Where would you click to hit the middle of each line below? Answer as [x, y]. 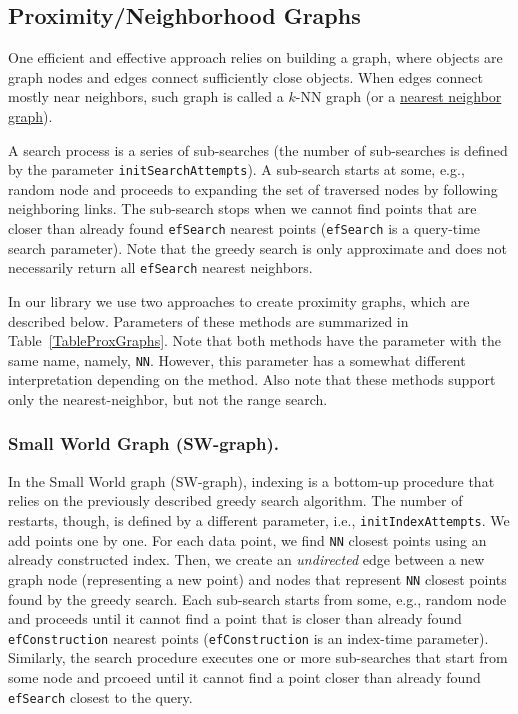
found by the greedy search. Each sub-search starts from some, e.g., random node [257, 598]
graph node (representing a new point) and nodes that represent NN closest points [257, 578]
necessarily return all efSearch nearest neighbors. [160, 267]
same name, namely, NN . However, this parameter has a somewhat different [237, 359]
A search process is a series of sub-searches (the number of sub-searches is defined [258, 149]
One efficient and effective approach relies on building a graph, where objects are [255, 57]
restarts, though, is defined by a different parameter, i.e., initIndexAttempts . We [259, 519]
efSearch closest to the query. [100, 696]
